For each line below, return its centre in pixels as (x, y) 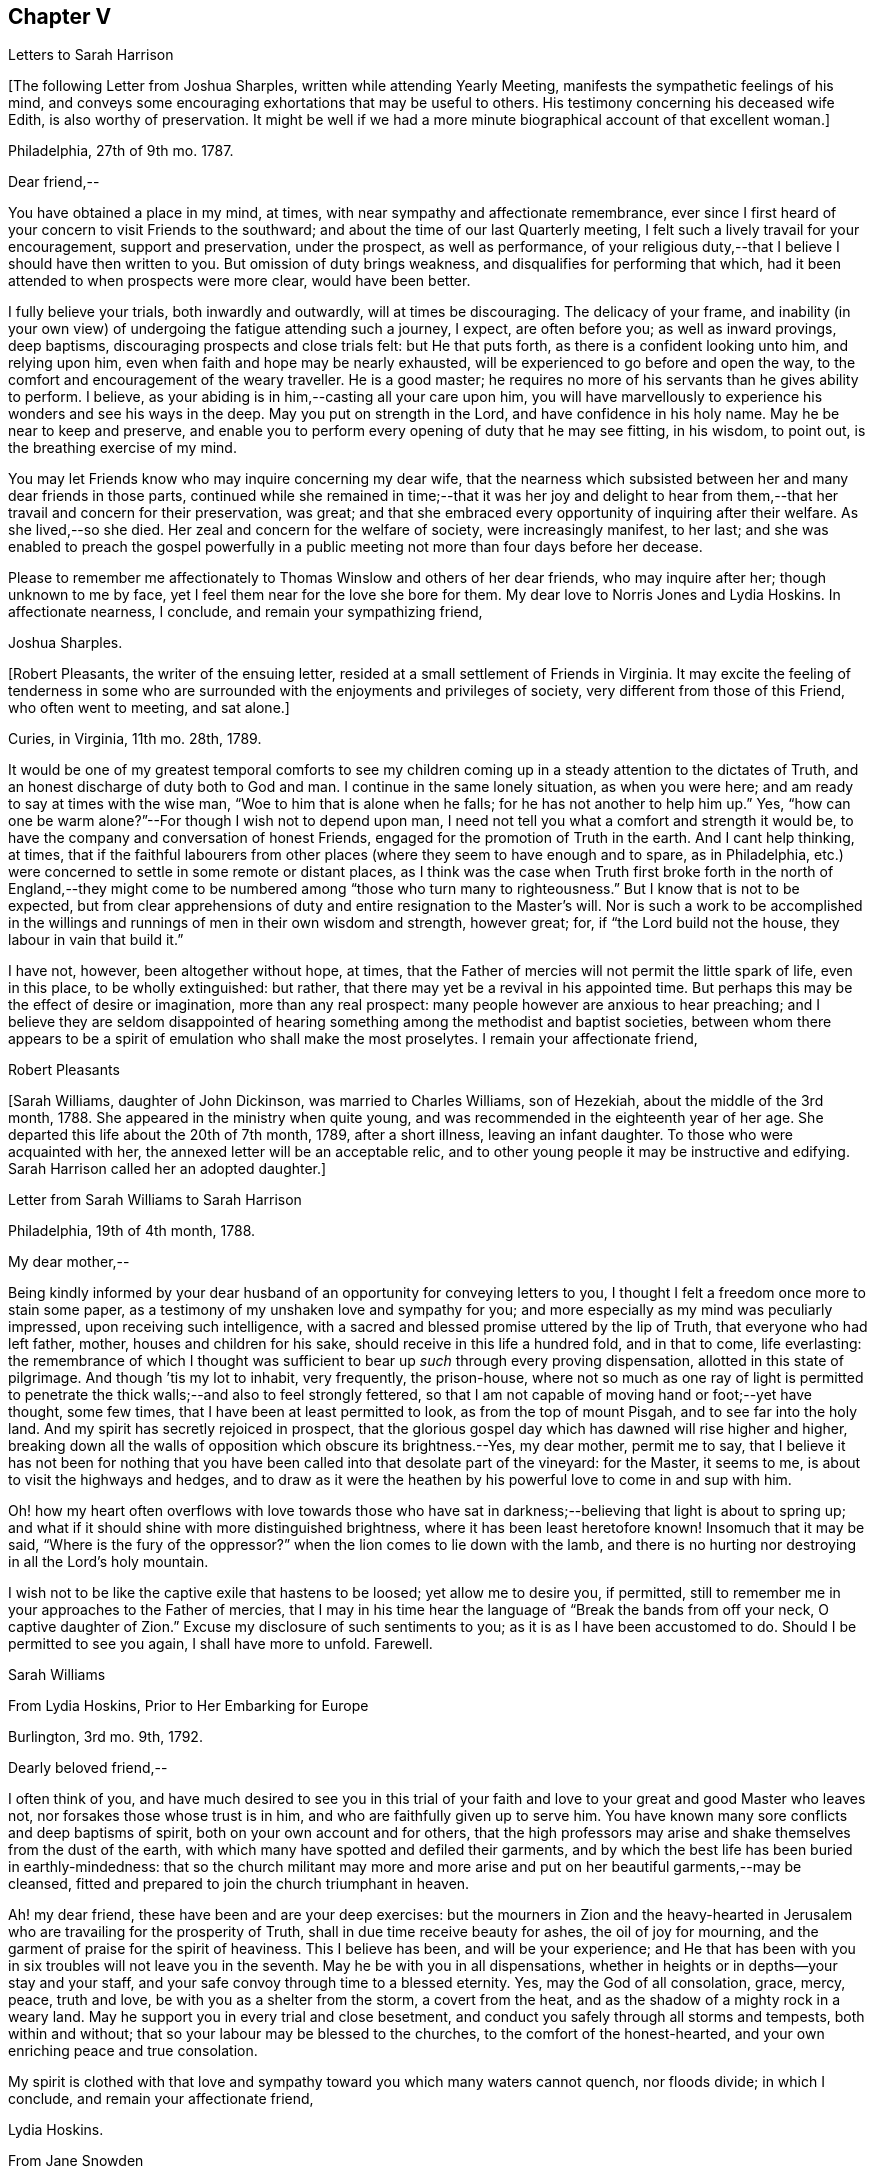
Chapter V (60, 16)
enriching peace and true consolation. (133, 2051)
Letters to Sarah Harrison (91, 55)
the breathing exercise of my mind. (122, 448)
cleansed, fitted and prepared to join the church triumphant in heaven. (239, 1884)
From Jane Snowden (76, 2161)
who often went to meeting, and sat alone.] (149, 708)
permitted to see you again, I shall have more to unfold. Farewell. (220, 1644)
